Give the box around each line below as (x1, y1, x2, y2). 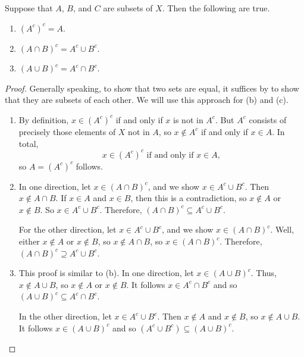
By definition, (18, 113, 69, 126)
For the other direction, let (18, 223, 117, 236)
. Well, (270, 223, 294, 236)
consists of (249, 113, 287, 126)
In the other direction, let (18, 310, 112, 322)
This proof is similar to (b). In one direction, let (18, 267, 194, 279)
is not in (173, 113, 203, 126)
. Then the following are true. (162, 2, 270, 14)
